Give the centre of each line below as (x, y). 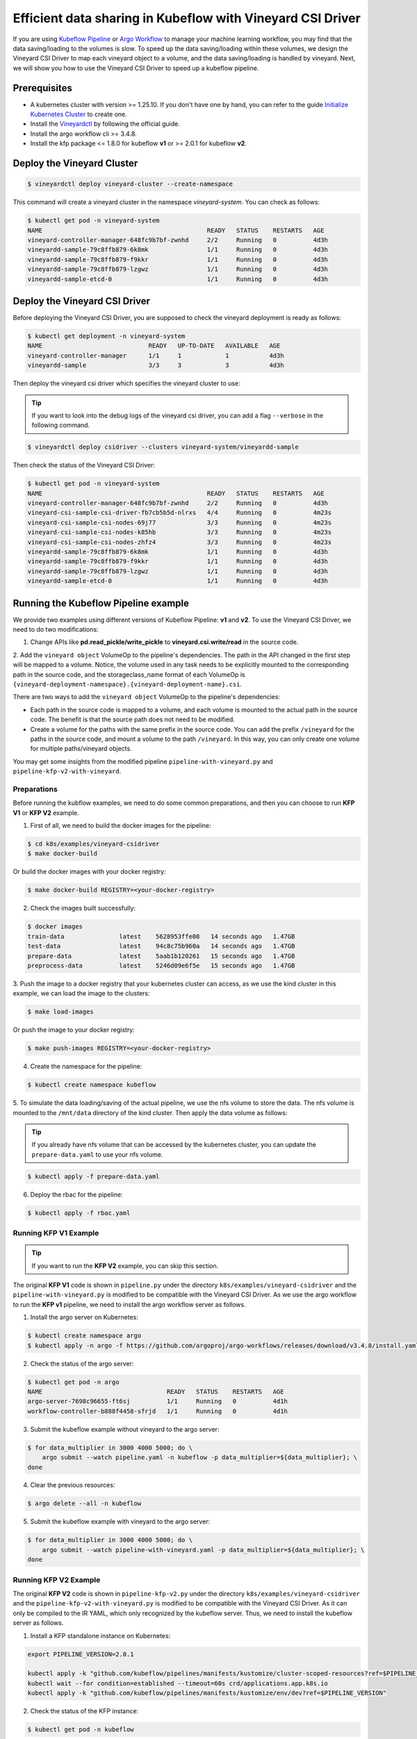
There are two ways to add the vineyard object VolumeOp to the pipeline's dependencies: (147, 697)
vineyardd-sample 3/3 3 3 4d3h (156, 366)
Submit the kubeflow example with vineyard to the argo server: (120, 1522)
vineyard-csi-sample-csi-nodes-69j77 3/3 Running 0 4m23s (180, 522)
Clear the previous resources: (73, 1485)
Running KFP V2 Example (57, 1580)
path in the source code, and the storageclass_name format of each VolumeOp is (129, 674)
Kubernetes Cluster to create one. (79, 114)
